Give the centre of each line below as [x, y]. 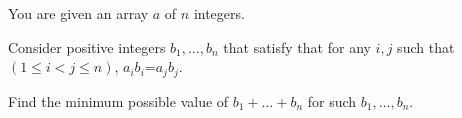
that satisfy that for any [297, 46]
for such [332, 100]
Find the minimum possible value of [118, 100]
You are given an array [78, 13]
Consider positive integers [87, 46]
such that [426, 46]
